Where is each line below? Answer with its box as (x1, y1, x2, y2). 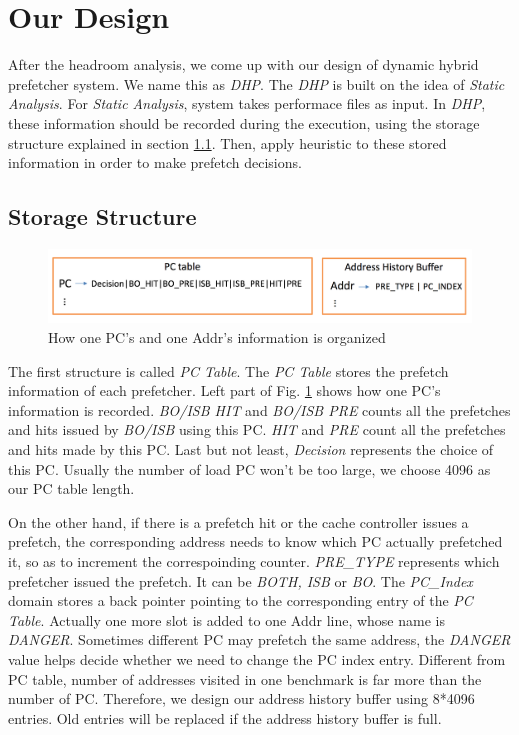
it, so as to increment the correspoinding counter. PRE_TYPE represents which (8, 551, 500, 572)
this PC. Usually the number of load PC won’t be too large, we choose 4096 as (8, 458, 491, 479)
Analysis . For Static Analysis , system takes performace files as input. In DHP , (8, 93, 486, 114)
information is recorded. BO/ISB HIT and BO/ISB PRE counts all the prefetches (8, 399, 511, 420)
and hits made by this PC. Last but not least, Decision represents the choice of (8, 439, 494, 460)
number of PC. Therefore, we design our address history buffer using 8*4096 (8, 688, 475, 709)
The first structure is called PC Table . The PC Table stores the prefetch (8, 360, 449, 381)
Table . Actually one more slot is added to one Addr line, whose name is (8, 609, 445, 630)
